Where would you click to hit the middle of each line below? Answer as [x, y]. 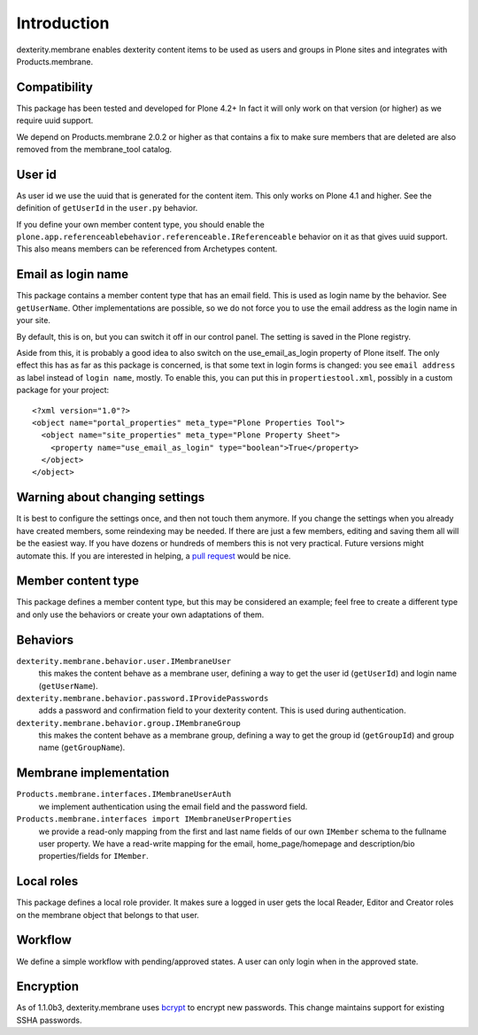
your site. [33, 321]
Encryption [48, 987]
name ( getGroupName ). [82, 747]
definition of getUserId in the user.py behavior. [107, 208]
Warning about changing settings [111, 497]
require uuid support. [55, 120]
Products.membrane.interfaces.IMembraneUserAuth [124, 794]
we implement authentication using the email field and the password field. [173, 807]
